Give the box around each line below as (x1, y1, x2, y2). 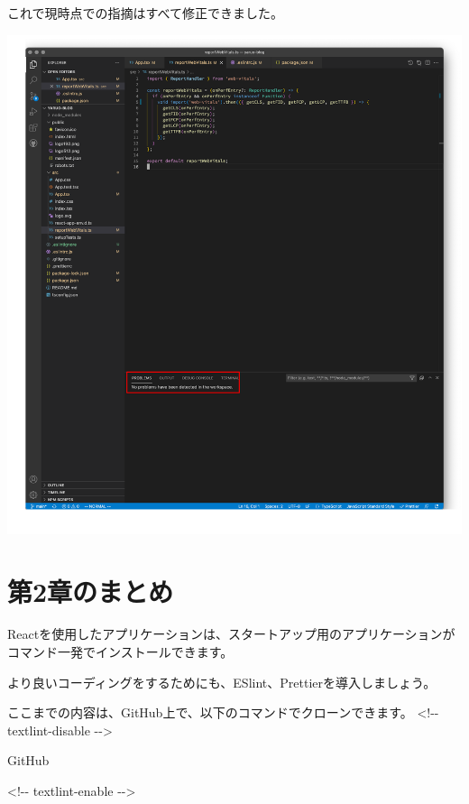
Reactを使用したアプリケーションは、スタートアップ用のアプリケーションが (7, 624, 455, 643)
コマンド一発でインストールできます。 (7, 642, 234, 661)
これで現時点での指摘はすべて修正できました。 (7, 4, 284, 22)
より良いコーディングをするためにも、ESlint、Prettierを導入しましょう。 (7, 672, 437, 691)
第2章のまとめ (7, 572, 174, 609)
